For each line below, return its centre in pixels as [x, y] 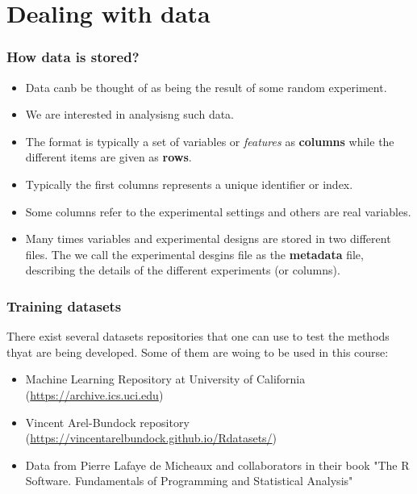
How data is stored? [73, 57]
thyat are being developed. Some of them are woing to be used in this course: [198, 352]
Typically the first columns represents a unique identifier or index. [189, 184]
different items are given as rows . [108, 157]
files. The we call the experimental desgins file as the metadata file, [194, 254]
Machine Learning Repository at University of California [165, 379]
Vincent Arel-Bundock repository [107, 422]
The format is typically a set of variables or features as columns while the [210, 141]
